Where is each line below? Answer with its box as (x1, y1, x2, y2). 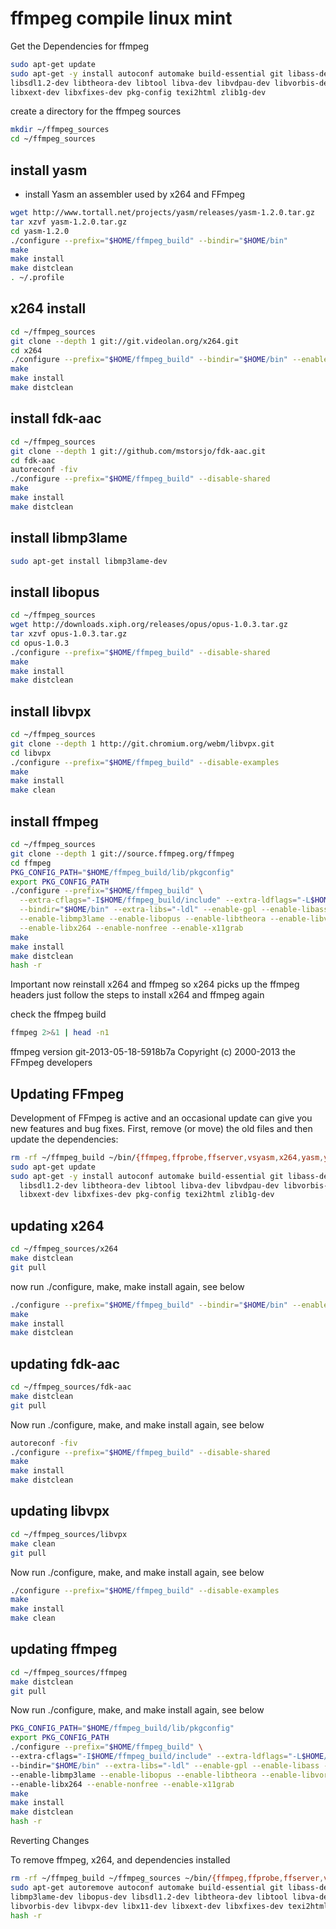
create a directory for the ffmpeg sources (10, 105, 182, 117)
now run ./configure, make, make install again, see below (10, 1280, 245, 1292)
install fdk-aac (10, 410, 102, 427)
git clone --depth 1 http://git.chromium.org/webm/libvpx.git (10, 738, 275, 749)
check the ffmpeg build (10, 1008, 107, 1021)
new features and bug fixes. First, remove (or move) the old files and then (10, 1122, 313, 1134)
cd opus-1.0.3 (10, 638, 70, 648)
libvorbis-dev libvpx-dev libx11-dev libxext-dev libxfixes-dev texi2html (10, 1901, 329, 1911)
